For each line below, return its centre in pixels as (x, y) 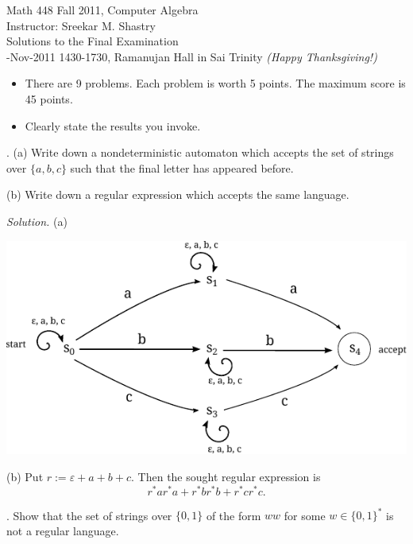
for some (305, 515)
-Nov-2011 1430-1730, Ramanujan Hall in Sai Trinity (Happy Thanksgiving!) (192, 56)
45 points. (49, 98)
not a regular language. (63, 530)
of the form (234, 515)
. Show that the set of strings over (89, 515)
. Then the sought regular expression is (226, 476)
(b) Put (25, 476)
